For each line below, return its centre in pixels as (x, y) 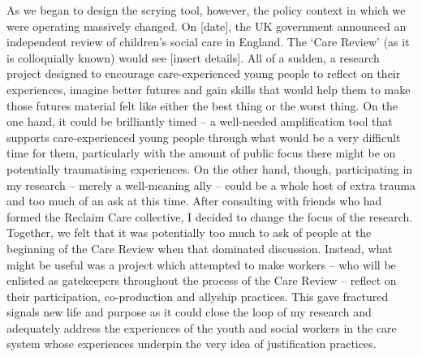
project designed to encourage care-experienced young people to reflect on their (204, 73)
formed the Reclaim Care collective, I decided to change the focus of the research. (210, 216)
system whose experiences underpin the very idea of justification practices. (192, 344)
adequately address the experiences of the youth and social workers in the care (202, 327)
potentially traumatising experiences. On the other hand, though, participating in (210, 168)
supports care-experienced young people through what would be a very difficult (204, 137)
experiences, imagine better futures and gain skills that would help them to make (209, 89)
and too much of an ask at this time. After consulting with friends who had (194, 201)
